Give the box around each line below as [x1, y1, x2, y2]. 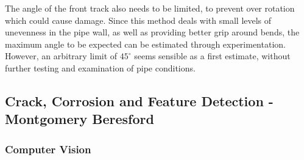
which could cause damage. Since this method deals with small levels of [5, 13, 272, 26]
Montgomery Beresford [5, 109, 154, 128]
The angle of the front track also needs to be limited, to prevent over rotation [5, 2, 295, 14]
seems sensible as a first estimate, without [134, 49, 291, 62]
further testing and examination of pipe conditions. [5, 61, 196, 74]
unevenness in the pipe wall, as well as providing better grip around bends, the [5, 26, 300, 38]
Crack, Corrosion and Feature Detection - [5, 91, 274, 110]
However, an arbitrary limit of [5, 49, 118, 62]
